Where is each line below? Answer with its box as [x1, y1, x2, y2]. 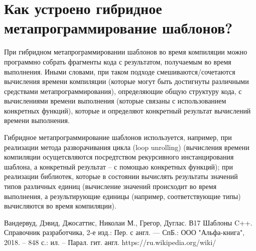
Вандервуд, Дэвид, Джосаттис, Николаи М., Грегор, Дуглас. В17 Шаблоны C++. [4, 217, 252, 227]
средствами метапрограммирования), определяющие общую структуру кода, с [4, 85, 242, 96]
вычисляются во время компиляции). [4, 200, 116, 211]
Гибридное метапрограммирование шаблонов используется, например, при [4, 132, 232, 142]
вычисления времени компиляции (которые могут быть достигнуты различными [4, 76, 249, 86]
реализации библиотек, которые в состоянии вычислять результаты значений [4, 171, 238, 181]
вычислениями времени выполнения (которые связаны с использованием [4, 95, 226, 106]
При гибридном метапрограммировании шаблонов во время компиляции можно [4, 46, 247, 57]
